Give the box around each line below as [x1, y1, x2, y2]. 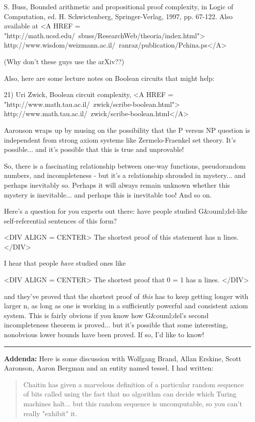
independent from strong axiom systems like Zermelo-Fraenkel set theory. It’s [4, 134, 236, 145]
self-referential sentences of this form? [4, 215, 117, 225]
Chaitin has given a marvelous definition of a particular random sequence [23, 379, 244, 389]
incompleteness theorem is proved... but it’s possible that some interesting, [4, 320, 228, 330]
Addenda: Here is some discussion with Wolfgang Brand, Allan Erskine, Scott [4, 353, 241, 363]
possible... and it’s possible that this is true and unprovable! [4, 144, 184, 154]
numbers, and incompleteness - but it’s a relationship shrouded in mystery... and [4, 170, 246, 180]
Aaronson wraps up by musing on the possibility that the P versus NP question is [4, 124, 250, 135]
